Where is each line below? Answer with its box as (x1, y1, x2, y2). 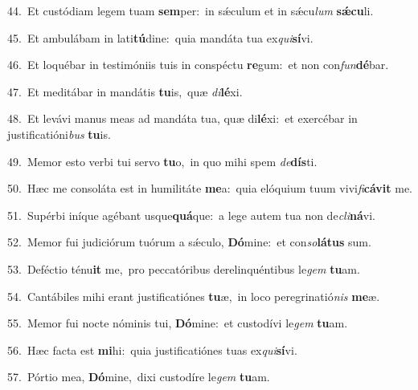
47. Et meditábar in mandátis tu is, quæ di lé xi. (7, 83, 243, 100)
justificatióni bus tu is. (7, 125, 111, 142)
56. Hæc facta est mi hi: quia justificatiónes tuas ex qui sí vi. (7, 341, 297, 358)
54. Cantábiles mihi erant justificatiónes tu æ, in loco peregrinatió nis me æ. (7, 287, 380, 304)
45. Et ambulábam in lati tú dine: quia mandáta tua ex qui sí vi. (7, 29, 313, 46)
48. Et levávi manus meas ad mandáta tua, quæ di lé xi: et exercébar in (7, 110, 358, 127)
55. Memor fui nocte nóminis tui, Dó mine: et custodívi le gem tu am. (7, 315, 348, 331)
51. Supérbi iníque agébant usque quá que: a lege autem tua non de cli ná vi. (7, 206, 375, 223)
